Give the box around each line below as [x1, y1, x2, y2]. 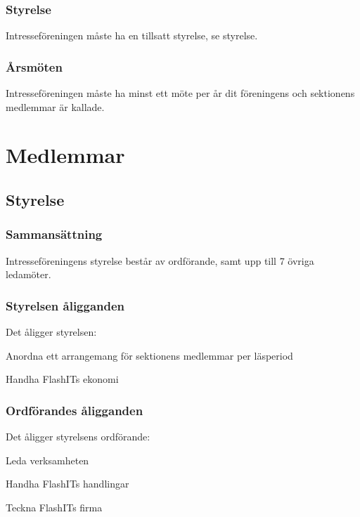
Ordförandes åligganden [6, 401, 143, 419]
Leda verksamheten [6, 452, 89, 467]
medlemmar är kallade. [6, 99, 105, 114]
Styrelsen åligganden [6, 296, 125, 314]
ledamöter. [6, 267, 51, 282]
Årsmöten [6, 58, 63, 75]
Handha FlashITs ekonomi [6, 372, 119, 386]
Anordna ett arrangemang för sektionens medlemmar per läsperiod [6, 348, 293, 362]
